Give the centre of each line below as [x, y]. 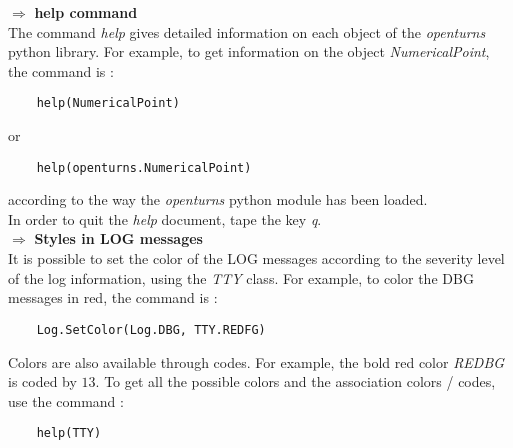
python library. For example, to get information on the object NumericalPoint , [249, 51]
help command [86, 12]
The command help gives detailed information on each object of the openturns [247, 31]
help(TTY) [69, 433]
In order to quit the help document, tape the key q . [165, 218]
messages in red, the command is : [113, 297]
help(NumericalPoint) [108, 103]
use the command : [66, 400]
